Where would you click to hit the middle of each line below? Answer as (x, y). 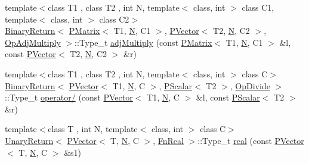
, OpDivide (250, 85)
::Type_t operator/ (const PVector (69, 97)
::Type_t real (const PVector (251, 140)
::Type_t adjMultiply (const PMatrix (143, 42)
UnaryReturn (29, 140)
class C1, (258, 7)
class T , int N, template (93, 129)
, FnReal (168, 140)
